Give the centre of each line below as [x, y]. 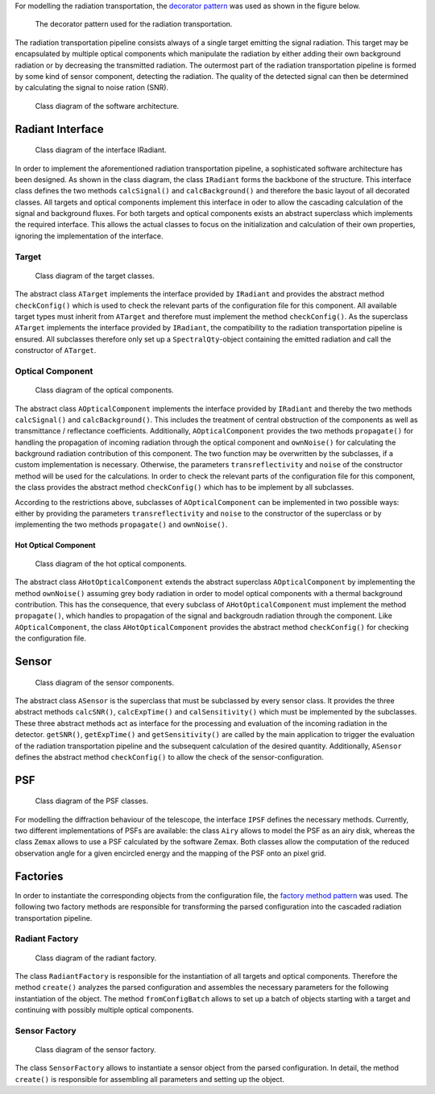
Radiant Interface [59, 129]
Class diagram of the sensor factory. [95, 1050]
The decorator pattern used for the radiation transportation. [134, 24]
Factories [39, 876]
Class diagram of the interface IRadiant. [101, 150]
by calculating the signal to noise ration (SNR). [92, 88]
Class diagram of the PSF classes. [92, 801]
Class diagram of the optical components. [104, 390]
